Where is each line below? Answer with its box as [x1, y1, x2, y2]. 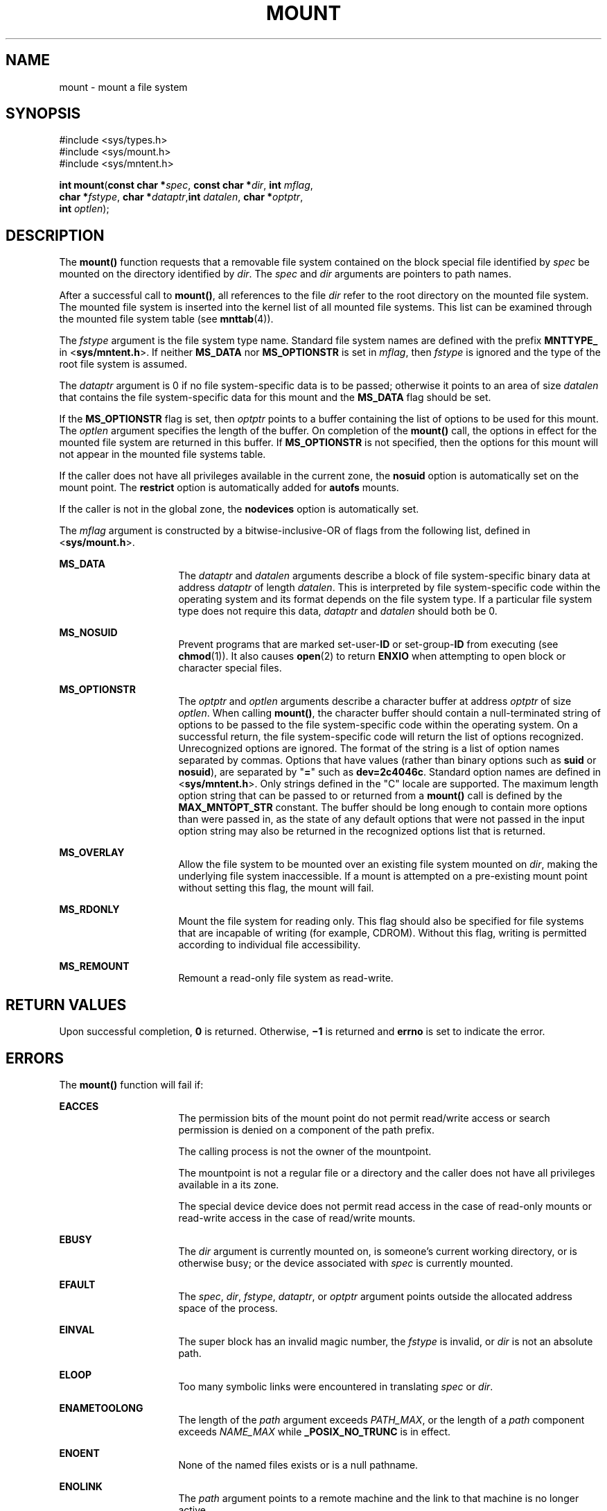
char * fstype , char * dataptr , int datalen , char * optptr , [59, 191, 303, 203]
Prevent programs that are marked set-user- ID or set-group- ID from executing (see [178, 638, 558, 651]
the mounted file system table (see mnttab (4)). [59, 313, 274, 325]
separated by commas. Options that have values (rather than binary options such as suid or [178, 754, 597, 767]
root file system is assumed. [59, 358, 187, 370]
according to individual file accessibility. [178, 939, 361, 951]
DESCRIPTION [6, 226, 105, 244]
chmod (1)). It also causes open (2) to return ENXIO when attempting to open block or [178, 650, 566, 663]
